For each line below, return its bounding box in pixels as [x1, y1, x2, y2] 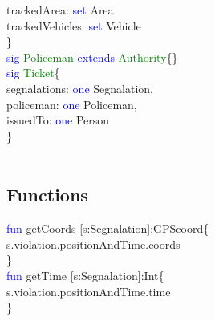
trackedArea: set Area [6, 2, 114, 18]
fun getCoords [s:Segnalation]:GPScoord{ [6, 220, 209, 237]
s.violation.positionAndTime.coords [6, 235, 181, 252]
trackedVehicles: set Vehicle [6, 17, 141, 34]
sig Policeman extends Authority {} [6, 48, 178, 65]
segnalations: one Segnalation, [6, 79, 153, 96]
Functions [6, 182, 88, 207]
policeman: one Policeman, [6, 95, 137, 112]
